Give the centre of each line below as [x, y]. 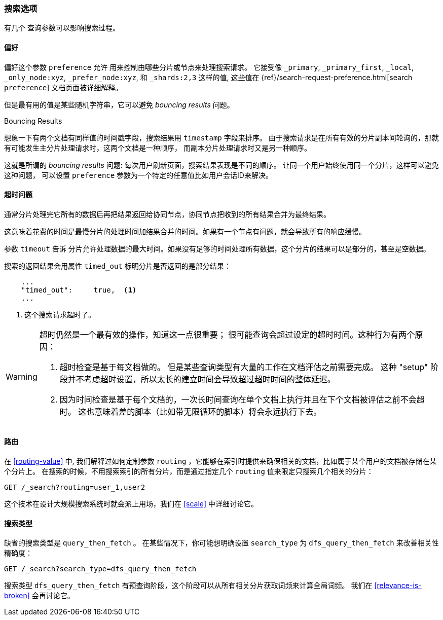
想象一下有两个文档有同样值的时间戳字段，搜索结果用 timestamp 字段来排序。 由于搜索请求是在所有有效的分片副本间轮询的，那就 [221, 137]
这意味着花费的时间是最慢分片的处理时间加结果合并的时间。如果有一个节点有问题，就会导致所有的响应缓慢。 [185, 231]
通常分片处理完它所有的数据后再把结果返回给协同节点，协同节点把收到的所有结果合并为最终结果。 [167, 214]
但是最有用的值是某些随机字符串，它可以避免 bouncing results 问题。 [119, 104]
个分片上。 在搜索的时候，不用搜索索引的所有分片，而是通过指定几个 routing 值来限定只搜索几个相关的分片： [189, 471]
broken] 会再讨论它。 [39, 596]
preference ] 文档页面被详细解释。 [63, 87]
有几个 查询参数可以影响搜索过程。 [62, 28]
